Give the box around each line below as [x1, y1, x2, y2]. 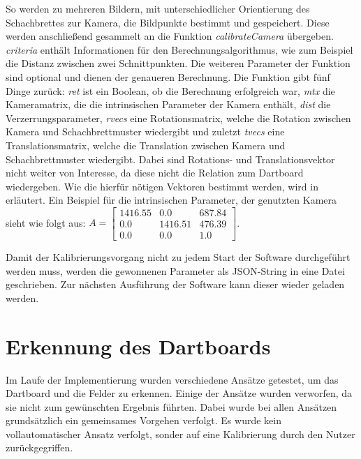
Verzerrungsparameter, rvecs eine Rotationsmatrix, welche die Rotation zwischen [6, 110, 351, 125]
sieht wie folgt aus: [6, 215, 86, 229]
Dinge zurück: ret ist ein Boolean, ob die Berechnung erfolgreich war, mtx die [6, 83, 335, 98]
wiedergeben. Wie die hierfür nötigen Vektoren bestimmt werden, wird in [6, 179, 318, 193]
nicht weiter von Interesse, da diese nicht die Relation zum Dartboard [6, 165, 304, 180]
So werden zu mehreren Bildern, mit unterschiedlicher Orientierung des [6, 1, 310, 15]
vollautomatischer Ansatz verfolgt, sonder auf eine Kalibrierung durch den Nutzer [6, 426, 355, 441]
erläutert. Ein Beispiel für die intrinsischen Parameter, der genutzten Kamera [6, 193, 337, 207]
